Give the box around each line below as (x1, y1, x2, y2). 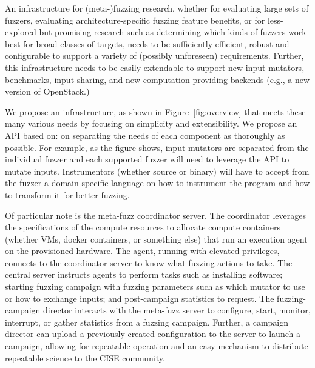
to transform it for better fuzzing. (5, 188, 130, 201)
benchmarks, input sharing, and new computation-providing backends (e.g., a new (5, 73, 310, 85)
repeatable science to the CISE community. (5, 351, 165, 364)
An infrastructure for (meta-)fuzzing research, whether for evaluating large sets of (5, 2, 308, 14)
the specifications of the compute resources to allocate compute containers (5, 221, 280, 233)
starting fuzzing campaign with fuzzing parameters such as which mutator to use (5, 280, 305, 293)
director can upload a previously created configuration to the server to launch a (5, 327, 300, 340)
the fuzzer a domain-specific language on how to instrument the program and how (5, 176, 310, 189)
